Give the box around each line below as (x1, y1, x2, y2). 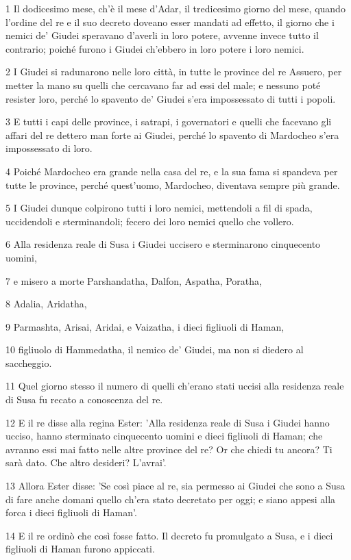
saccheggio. (5, 355, 52, 370)
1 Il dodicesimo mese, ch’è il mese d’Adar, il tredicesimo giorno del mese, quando (5, 1, 346, 15)
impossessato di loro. (5, 141, 93, 155)
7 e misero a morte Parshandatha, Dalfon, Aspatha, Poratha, (5, 273, 262, 288)
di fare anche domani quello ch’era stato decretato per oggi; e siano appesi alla (5, 492, 336, 506)
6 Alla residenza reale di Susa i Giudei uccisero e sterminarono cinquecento (5, 237, 321, 251)
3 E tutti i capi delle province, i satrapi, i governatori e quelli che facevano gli (5, 114, 332, 129)
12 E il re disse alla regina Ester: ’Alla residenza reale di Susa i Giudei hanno (5, 415, 330, 429)
